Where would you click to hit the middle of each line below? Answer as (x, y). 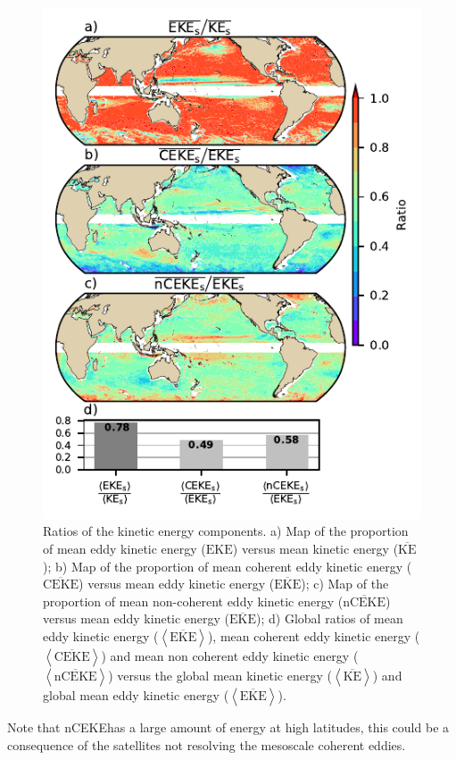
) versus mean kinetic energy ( (315, 548)
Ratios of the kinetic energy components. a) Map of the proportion (226, 531)
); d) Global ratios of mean (330, 618)
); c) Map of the (345, 584)
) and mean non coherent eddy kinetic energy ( (230, 655)
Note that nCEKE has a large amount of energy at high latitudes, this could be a (228, 727)
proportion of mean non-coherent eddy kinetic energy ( (193, 601)
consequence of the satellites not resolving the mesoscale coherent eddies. (207, 744)
